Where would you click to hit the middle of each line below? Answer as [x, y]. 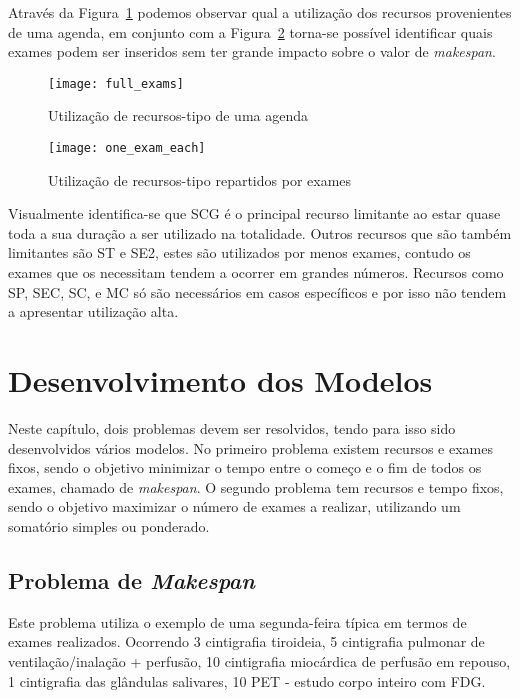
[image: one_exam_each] [127, 148]
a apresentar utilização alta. [93, 311]
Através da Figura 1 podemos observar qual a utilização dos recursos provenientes [260, 12]
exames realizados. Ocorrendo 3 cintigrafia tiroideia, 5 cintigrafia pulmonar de [246, 641]
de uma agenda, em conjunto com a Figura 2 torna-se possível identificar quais [250, 31]
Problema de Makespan [131, 579]
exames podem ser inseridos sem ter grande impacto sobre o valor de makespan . [252, 51]
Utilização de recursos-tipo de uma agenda [178, 115]
